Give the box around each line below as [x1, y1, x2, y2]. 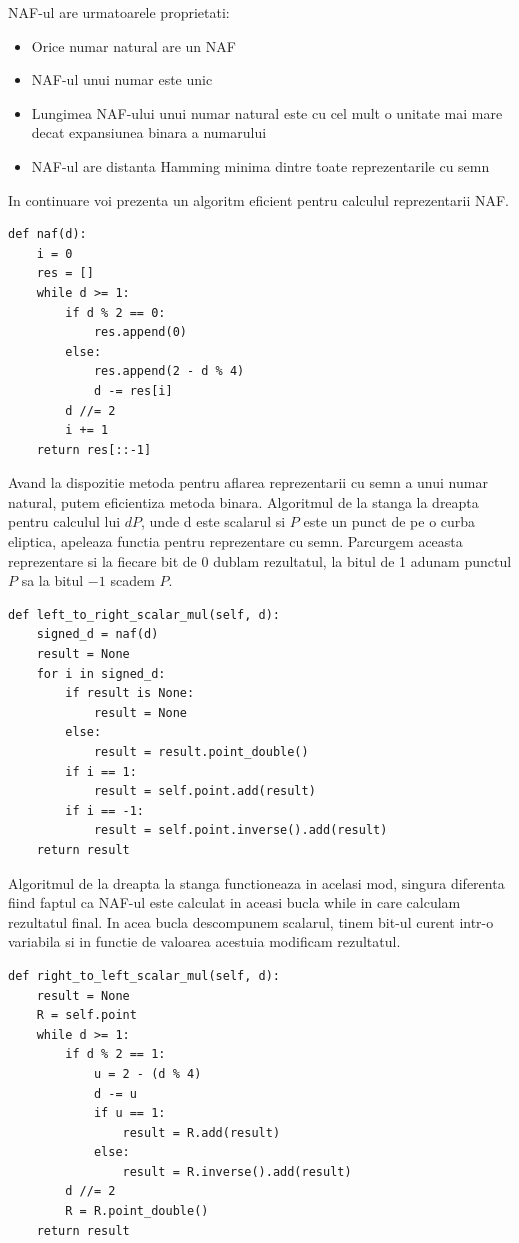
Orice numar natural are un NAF [31, 35, 236, 56]
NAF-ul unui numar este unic [31, 69, 213, 90]
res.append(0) [93, 325, 187, 340]
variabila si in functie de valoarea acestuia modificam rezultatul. [8, 931, 401, 952]
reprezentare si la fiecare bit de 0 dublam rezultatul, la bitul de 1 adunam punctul [8, 550, 512, 571]
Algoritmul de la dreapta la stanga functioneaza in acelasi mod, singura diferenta [8, 872, 505, 893]
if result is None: [65, 686, 195, 701]
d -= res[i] [93, 383, 173, 398]
